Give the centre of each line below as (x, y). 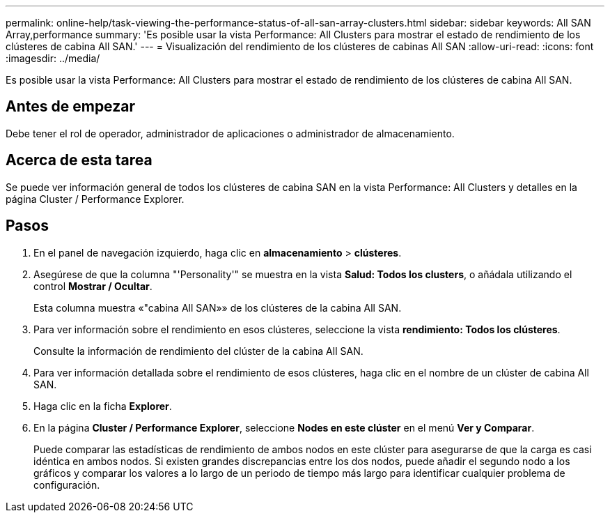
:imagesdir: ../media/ (53, 58)
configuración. (67, 485)
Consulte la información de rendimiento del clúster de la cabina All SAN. (198, 351)
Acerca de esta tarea (79, 160)
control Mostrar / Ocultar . (93, 286)
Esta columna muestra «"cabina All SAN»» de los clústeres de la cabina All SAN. (218, 307)
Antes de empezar (70, 107)
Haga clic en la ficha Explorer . (103, 406)
